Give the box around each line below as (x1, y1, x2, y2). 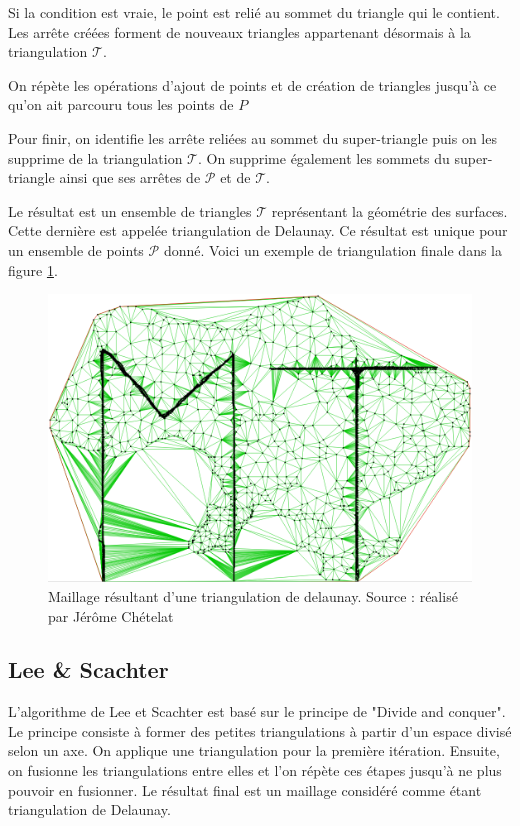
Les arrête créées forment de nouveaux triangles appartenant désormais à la (8, 21, 471, 42)
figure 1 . (8, 259, 58, 280)
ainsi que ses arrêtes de (59, 167, 201, 188)
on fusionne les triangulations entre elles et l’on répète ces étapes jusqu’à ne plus (8, 760, 502, 781)
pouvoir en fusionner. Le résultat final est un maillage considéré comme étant (8, 779, 482, 800)
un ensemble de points (8, 239, 144, 260)
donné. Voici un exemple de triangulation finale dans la (163, 239, 502, 260)
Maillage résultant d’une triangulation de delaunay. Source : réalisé (48, 585, 458, 606)
